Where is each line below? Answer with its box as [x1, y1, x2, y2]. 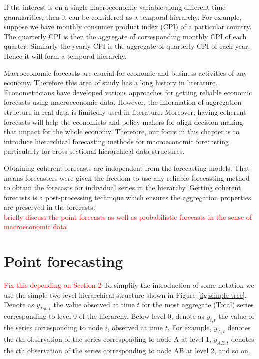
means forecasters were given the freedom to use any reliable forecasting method [4, 172, 250, 183]
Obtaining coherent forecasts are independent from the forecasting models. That [4, 162, 250, 173]
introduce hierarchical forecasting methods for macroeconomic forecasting [4, 136, 229, 146]
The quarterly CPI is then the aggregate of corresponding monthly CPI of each [4, 31, 247, 41]
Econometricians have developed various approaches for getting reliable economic [4, 87, 252, 97]
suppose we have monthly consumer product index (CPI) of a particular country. [4, 21, 252, 32]
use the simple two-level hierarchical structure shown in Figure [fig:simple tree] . [4, 289, 247, 300]
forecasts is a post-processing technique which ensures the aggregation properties [4, 192, 251, 202]
